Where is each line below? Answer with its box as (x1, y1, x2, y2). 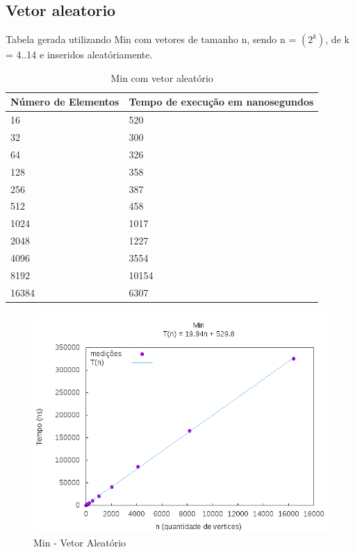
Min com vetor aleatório (110, 70, 213, 85)
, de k (325, 32, 349, 47)
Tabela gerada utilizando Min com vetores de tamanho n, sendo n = (6, 32, 297, 47)
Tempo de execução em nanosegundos (129, 94, 314, 109)
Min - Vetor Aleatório (33, 535, 126, 550)
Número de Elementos (10, 94, 119, 109)
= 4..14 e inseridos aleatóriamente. (6, 47, 153, 62)
